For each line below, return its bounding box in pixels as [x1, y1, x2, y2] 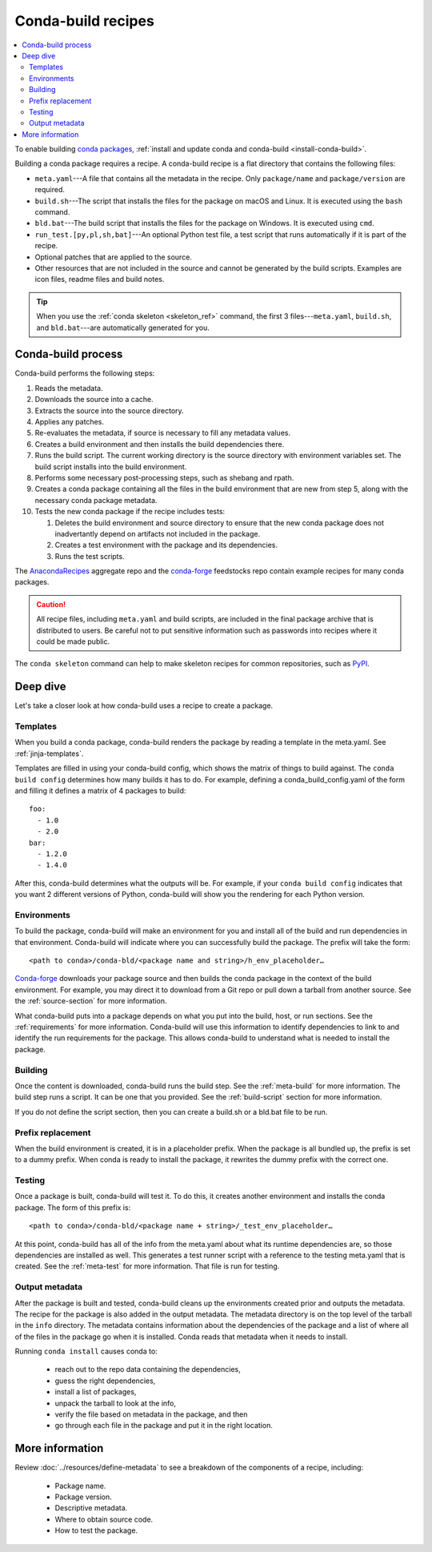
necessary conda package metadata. [34, 495, 158, 505]
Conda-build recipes [14, 12, 155, 30]
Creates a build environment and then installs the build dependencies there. [34, 439, 285, 448]
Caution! [36, 599, 66, 609]
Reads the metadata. [34, 383, 103, 392]
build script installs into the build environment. [34, 461, 187, 472]
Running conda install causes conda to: [14, 1346, 158, 1357]
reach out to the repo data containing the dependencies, [54, 1365, 242, 1374]
